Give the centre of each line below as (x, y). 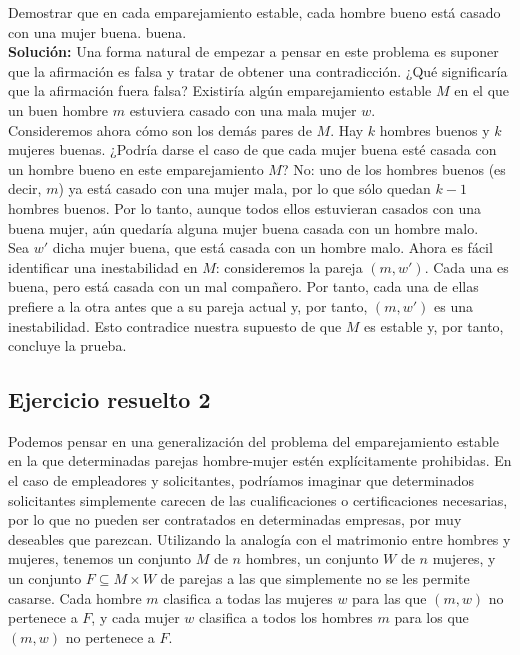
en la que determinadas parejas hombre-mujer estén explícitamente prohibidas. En (260, 460)
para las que (389, 597)
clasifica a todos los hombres (286, 617)
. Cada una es (466, 266)
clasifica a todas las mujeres (248, 597)
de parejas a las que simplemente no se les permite (315, 578)
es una (453, 305)
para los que (431, 617)
